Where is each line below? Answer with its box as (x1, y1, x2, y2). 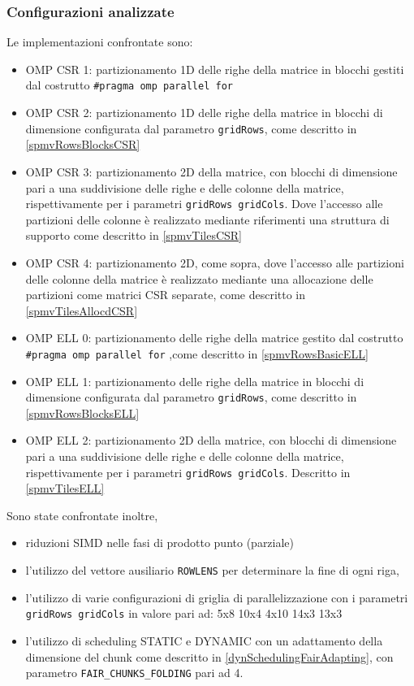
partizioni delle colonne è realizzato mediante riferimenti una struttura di (25, 211, 390, 228)
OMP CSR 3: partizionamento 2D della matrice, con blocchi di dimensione (25, 163, 398, 180)
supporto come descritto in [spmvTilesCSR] (25, 227, 242, 244)
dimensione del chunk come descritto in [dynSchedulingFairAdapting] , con (25, 648, 394, 665)
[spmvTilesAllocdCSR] (25, 302, 138, 319)
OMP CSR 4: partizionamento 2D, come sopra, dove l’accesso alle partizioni (25, 254, 404, 271)
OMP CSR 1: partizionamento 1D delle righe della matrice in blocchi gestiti (25, 60, 404, 77)
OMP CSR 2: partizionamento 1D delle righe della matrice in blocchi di (25, 104, 383, 121)
